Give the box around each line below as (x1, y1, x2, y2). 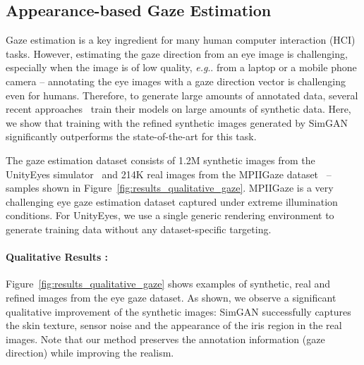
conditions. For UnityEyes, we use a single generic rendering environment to (6, 208, 334, 223)
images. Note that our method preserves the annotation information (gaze (6, 331, 325, 346)
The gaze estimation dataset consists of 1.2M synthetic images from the (6, 152, 315, 167)
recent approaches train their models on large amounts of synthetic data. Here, (6, 101, 351, 116)
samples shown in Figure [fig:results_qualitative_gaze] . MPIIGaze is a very (6, 180, 334, 195)
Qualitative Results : (6, 249, 109, 264)
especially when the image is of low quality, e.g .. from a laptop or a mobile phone (6, 60, 357, 75)
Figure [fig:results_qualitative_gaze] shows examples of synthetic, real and (6, 276, 331, 291)
